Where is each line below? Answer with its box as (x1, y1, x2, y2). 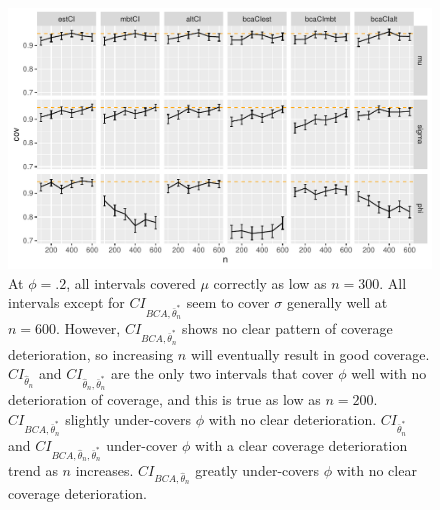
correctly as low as (213, 272, 327, 293)
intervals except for (8, 292, 125, 313)
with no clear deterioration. (208, 408, 377, 429)
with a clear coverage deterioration (195, 434, 408, 455)
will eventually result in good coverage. (190, 343, 430, 364)
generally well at (286, 292, 388, 313)
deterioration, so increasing (8, 343, 174, 364)
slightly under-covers (65, 408, 192, 429)
